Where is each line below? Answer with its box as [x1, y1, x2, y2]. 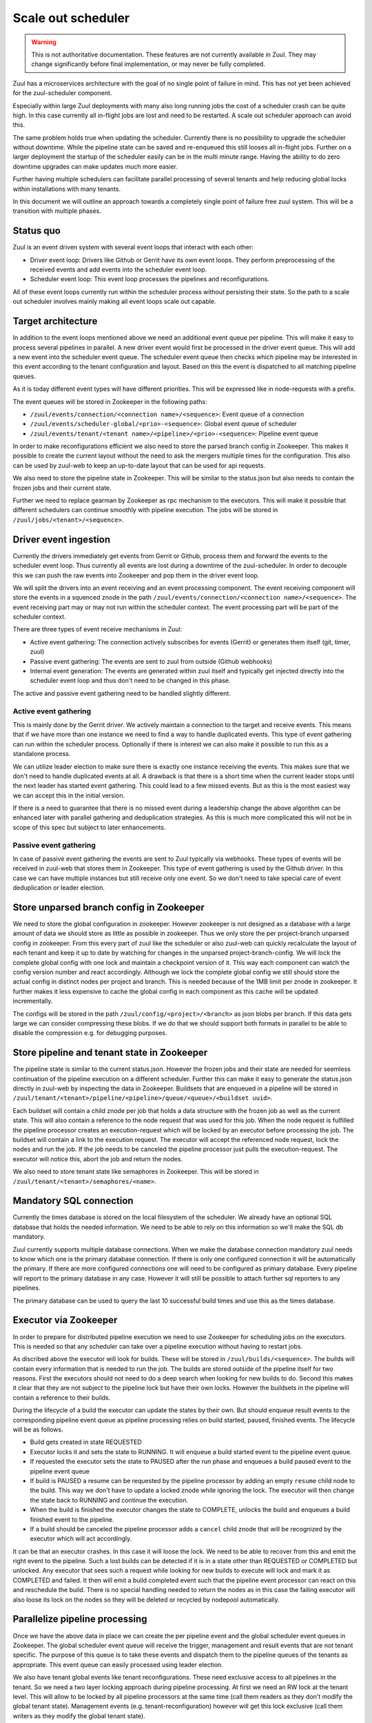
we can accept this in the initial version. [12, 791, 125, 799]
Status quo [12, 225, 61, 237]
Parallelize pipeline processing [12, 1613, 147, 1625]
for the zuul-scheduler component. [12, 89, 112, 97]
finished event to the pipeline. [30, 1515, 114, 1523]
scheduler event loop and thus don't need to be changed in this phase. [30, 676, 231, 685]
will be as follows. [12, 1425, 63, 1434]
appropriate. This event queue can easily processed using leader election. [12, 1660, 223, 1669]
